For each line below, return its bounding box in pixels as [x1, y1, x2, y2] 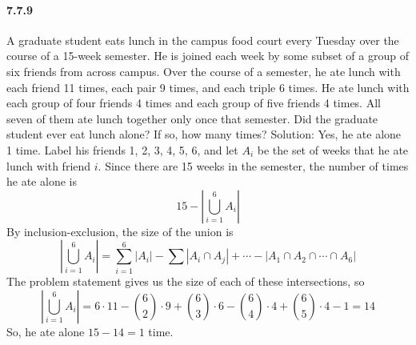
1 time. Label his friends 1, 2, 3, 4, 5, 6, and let [6, 141, 238, 158]
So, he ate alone [6, 323, 85, 339]
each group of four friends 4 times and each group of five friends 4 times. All [6, 94, 381, 111]
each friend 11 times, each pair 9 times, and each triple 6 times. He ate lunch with [6, 78, 410, 95]
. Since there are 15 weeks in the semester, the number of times [98, 157, 409, 174]
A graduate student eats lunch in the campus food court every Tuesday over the [6, 31, 399, 48]
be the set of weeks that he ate [257, 141, 409, 158]
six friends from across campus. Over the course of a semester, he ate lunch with [6, 62, 401, 79]
